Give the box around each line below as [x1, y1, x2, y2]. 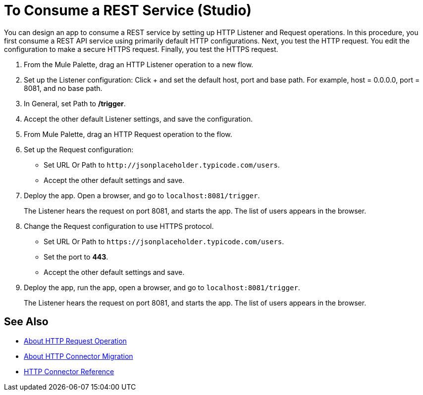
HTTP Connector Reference [24, 367, 114, 376]
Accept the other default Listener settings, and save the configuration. [24, 114, 253, 123]
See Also [4, 315, 49, 328]
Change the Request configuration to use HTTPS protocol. [24, 221, 214, 230]
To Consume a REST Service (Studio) [4, 2, 252, 19]
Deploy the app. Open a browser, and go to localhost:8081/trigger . [24, 191, 260, 200]
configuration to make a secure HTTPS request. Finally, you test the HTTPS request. [4, 44, 278, 53]
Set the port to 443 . [44, 252, 108, 261]
